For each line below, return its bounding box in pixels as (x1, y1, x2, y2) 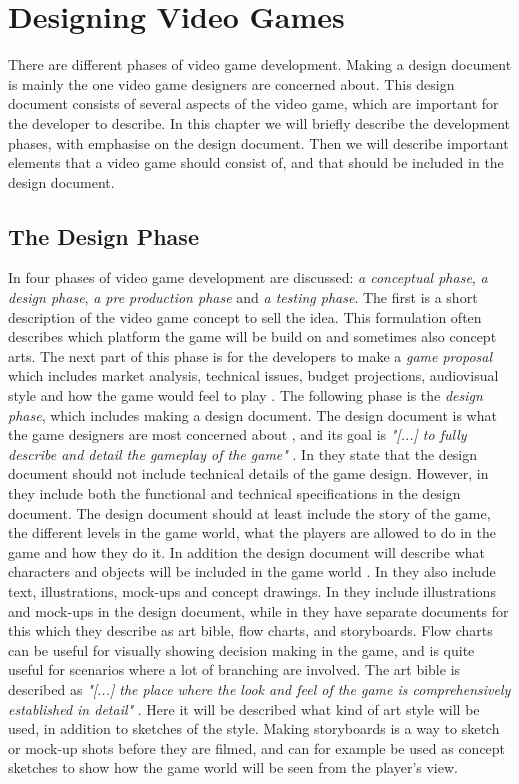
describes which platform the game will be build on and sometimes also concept (8, 326, 497, 347)
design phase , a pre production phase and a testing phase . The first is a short (8, 287, 478, 308)
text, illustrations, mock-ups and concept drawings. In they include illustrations (8, 580, 496, 601)
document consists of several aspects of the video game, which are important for (8, 93, 499, 114)
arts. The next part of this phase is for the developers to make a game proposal (8, 345, 493, 366)
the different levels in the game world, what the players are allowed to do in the (8, 522, 496, 543)
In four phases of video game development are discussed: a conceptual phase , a (8, 267, 488, 288)
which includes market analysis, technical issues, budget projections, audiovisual (8, 365, 499, 386)
